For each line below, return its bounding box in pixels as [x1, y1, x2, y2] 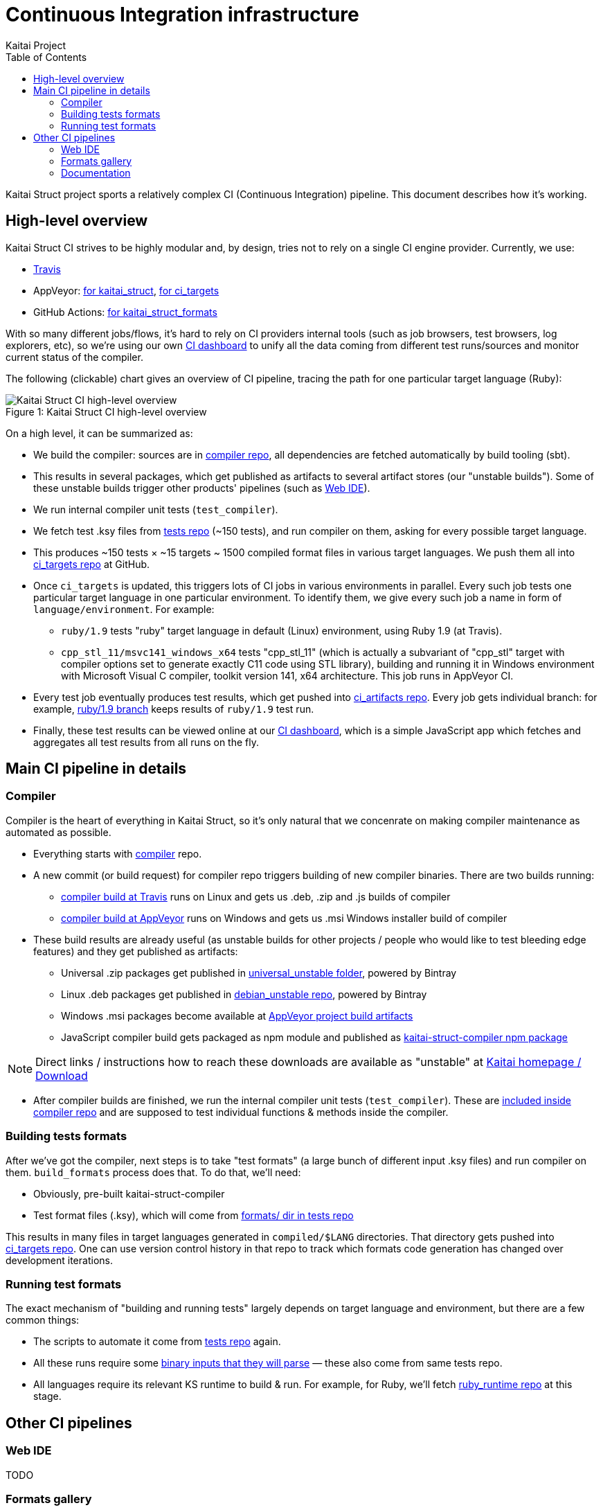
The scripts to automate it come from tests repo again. [33, 1335, 281, 1348]
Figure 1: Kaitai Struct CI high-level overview [6, 405, 207, 418]
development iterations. [6, 1254, 113, 1266]
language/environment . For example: [33, 603, 215, 615]
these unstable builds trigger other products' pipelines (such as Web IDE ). [33, 481, 370, 494]
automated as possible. [6, 826, 111, 838]
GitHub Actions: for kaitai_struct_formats [33, 305, 217, 318]
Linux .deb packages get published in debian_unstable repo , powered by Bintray [61, 988, 427, 1000]
